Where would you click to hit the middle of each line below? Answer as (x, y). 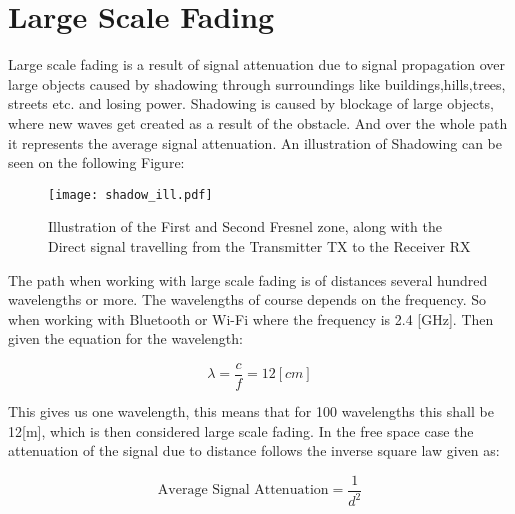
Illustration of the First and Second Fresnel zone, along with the (245, 226)
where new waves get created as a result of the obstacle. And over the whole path (258, 122)
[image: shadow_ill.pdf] (130, 194)
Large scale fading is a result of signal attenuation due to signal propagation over (256, 64)
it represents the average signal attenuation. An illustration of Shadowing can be (255, 142)
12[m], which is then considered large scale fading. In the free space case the (241, 430)
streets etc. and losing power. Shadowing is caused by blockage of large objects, (251, 103)
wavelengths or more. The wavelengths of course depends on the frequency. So (247, 299)
